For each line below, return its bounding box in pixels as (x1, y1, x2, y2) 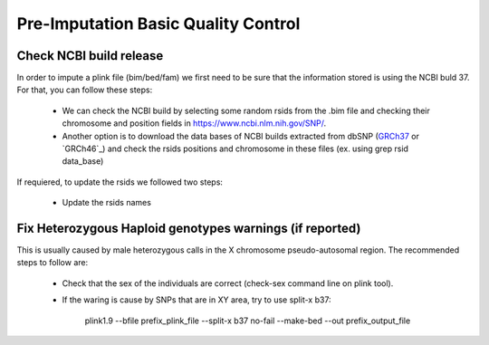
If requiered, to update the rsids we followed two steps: (16, 177, 224, 187)
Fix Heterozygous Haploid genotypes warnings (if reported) (16, 221, 361, 235)
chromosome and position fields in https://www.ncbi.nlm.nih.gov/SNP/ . (62, 118, 327, 129)
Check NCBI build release (16, 48, 164, 63)
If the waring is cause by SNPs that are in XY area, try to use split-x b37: (62, 294, 331, 305)
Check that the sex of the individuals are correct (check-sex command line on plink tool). (62, 277, 394, 289)
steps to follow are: (16, 257, 89, 268)
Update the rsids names (62, 197, 151, 208)
